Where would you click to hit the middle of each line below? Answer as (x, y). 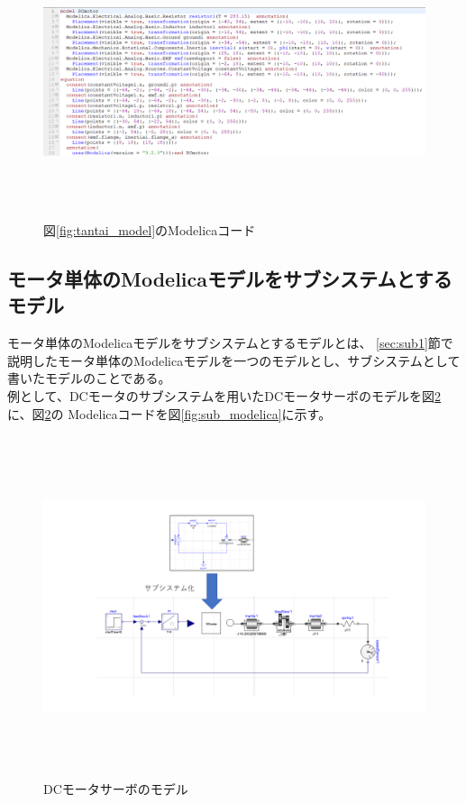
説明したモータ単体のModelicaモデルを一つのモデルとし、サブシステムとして (234, 360)
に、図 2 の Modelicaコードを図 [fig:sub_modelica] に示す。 (169, 413)
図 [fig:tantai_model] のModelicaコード (150, 229)
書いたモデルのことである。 (89, 378)
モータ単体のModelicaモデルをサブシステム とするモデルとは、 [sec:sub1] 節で (230, 343)
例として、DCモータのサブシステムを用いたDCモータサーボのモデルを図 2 (224, 395)
